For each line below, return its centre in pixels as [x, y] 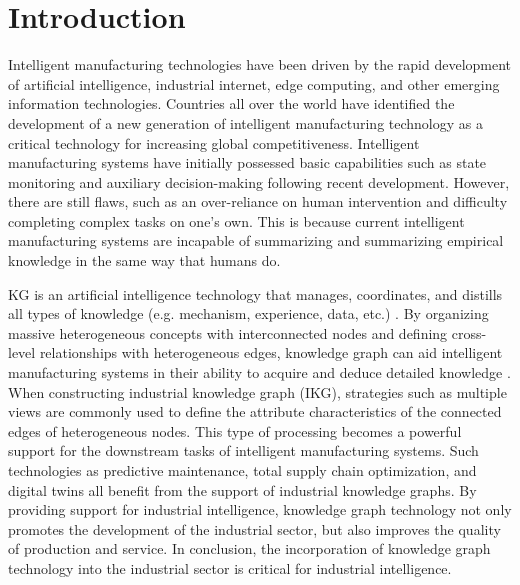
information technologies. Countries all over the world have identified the [231, 103]
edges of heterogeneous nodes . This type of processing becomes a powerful [235, 430]
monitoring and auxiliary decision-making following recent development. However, [259, 181]
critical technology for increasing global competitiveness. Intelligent [214, 142]
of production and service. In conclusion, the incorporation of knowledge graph [249, 548]
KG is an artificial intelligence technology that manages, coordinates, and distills [255, 293]
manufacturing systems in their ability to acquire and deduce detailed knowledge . [259, 372]
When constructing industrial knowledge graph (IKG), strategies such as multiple [257, 391]
